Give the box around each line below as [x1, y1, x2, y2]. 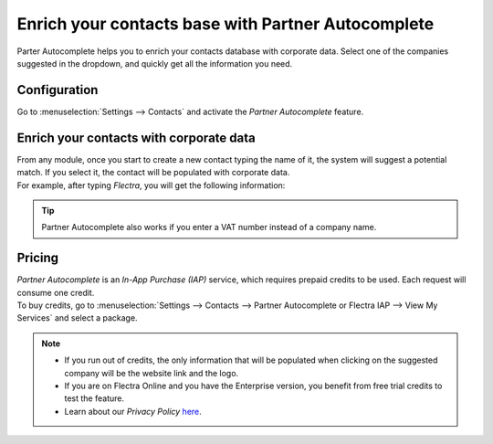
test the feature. [64, 393, 125, 404]
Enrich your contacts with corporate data [16, 130, 256, 145]
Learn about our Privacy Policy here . [64, 406, 203, 417]
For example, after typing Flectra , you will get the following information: [16, 179, 286, 191]
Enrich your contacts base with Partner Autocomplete [16, 14, 435, 34]
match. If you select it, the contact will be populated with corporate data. [16, 167, 290, 178]
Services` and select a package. [16, 312, 138, 323]
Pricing [16, 250, 59, 266]
